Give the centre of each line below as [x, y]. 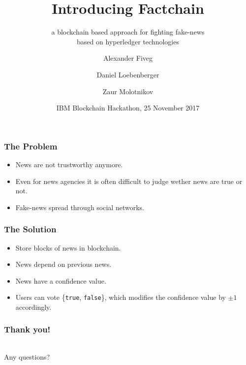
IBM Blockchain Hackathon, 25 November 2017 [128, 108]
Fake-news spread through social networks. [80, 207]
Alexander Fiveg [128, 58]
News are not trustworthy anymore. [69, 164]
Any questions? [27, 357]
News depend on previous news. [63, 264]
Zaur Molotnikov [128, 91]
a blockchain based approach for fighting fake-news [128, 32]
